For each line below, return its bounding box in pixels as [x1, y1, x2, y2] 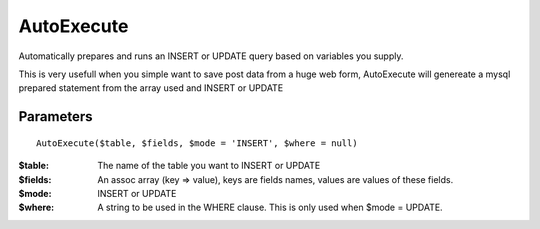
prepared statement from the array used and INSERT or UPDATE [18, 82, 284, 94]
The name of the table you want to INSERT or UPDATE [97, 160, 321, 172]
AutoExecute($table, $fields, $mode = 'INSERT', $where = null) [36, 137, 359, 149]
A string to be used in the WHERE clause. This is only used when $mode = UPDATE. [97, 201, 444, 214]
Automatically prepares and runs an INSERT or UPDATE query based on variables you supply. [18, 50, 404, 62]
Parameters [18, 108, 93, 125]
